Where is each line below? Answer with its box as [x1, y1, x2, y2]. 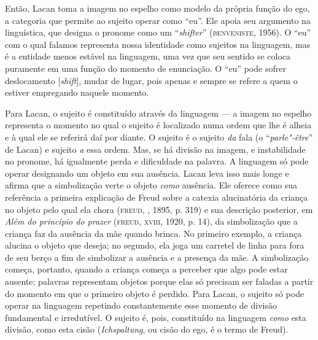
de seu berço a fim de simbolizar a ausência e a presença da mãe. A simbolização [5, 250, 309, 263]
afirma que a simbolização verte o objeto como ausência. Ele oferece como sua [5, 179, 298, 191]
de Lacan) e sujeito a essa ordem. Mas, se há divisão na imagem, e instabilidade [5, 142, 306, 155]
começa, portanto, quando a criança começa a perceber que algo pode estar [5, 263, 288, 276]
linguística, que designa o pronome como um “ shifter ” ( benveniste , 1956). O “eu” [5, 26, 311, 39]
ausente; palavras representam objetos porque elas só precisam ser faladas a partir [5, 275, 314, 288]
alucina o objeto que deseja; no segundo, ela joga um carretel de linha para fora [5, 239, 304, 252]
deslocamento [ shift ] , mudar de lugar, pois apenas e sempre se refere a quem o [5, 74, 298, 87]
